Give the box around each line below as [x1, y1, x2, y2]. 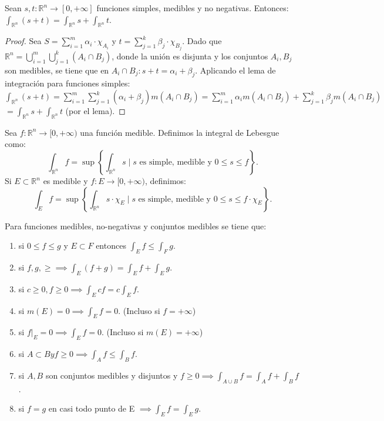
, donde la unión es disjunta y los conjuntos [112, 49, 268, 62]
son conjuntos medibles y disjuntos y [45, 369, 178, 381]
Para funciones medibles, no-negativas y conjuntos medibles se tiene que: [5, 219, 267, 232]
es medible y [43, 175, 88, 186]
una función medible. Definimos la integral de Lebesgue [80, 126, 279, 138]
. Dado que [182, 35, 222, 47]
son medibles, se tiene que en [5, 64, 109, 76]
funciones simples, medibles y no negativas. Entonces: [96, 2, 289, 14]
